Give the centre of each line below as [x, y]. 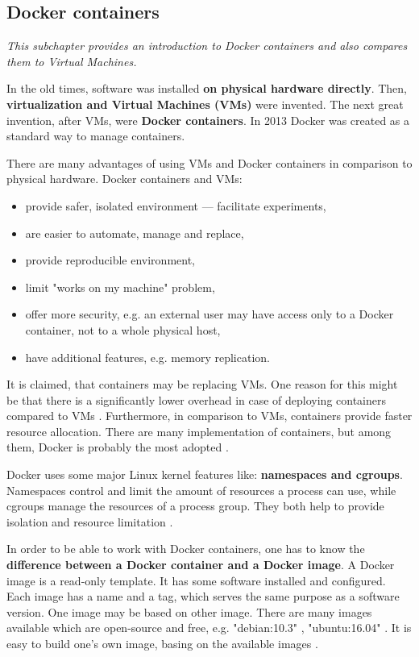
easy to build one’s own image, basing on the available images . [162, 644]
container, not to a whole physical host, [123, 329]
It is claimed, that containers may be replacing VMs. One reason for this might [202, 384]
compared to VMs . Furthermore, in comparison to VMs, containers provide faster [209, 416]
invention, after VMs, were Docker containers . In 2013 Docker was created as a [208, 120]
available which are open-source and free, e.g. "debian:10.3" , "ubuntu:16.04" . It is [209, 628]
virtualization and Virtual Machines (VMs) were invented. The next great [205, 104]
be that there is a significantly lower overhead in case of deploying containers [197, 399]
